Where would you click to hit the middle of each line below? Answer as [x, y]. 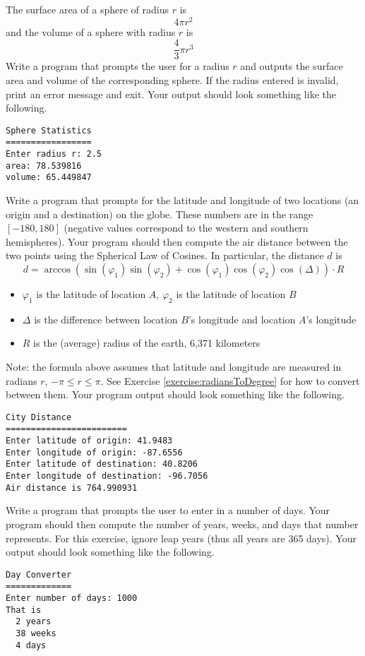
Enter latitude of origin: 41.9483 [89, 441]
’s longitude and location [242, 319]
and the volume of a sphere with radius [91, 31]
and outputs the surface [292, 66]
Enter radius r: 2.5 [54, 154]
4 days [31, 645]
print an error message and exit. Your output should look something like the [171, 94]
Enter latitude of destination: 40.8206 [102, 464]
